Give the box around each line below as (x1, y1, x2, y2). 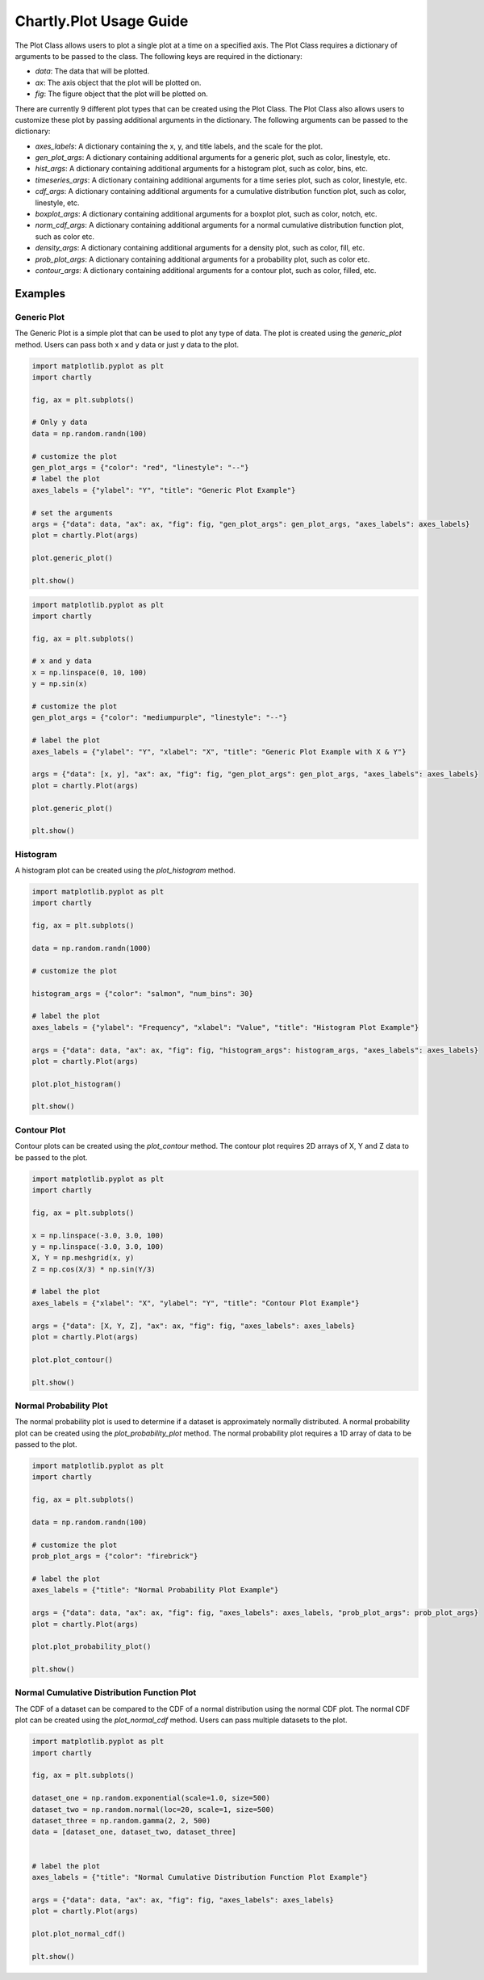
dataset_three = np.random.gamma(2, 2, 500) (31, 1816, 211, 1825)
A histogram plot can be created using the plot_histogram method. (15, 865, 236, 876)
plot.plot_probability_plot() (31, 1642, 152, 1651)
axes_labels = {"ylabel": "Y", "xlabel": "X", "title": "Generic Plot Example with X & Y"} (31, 747, 407, 756)
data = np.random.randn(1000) (31, 944, 152, 952)
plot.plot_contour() (31, 1355, 113, 1364)
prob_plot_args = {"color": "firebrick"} (31, 1552, 198, 1561)
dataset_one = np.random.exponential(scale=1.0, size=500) (31, 1793, 270, 1803)
